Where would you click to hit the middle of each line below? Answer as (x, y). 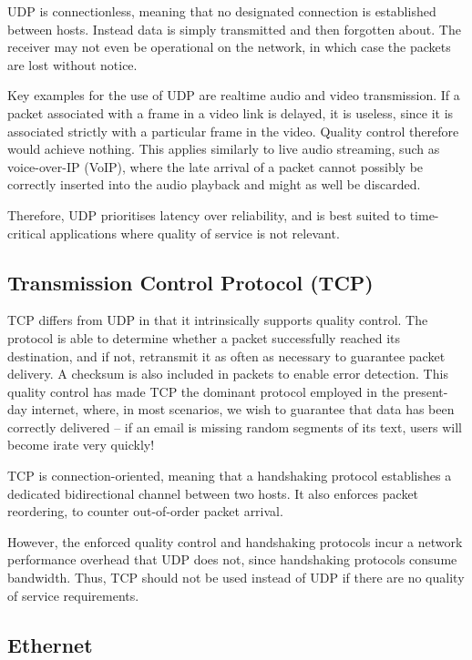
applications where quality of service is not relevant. (195, 233)
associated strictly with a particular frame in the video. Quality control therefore (233, 131)
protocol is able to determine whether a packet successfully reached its (204, 337)
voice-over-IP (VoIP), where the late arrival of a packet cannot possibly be (215, 166)
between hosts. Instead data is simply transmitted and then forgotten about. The (234, 29)
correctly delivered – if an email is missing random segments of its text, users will (235, 426)
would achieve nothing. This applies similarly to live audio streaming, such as (224, 149)
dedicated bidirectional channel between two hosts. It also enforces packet (213, 493)
